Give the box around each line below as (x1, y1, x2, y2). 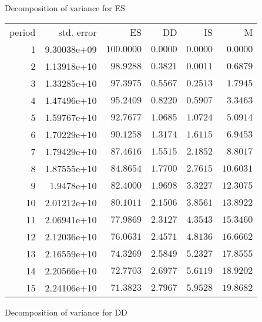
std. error (58, 25, 97, 39)
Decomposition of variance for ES (5, 2, 125, 14)
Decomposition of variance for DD (5, 306, 127, 318)
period (9, 25, 36, 39)
